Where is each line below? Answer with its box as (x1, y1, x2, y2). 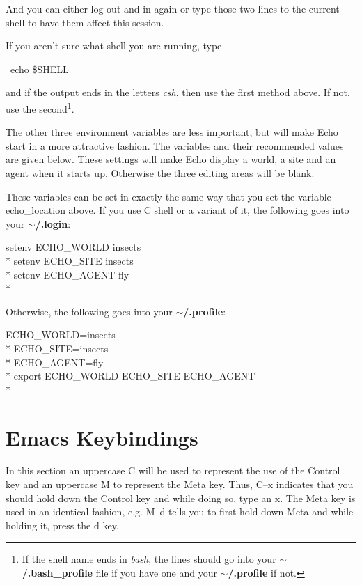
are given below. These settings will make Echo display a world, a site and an (6, 152, 336, 166)
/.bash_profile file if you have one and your (22, 565, 217, 579)
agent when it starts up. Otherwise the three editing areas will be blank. (6, 166, 315, 180)
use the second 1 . (6, 99, 74, 116)
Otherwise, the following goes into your (6, 304, 173, 318)
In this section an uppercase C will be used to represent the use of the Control (6, 463, 340, 478)
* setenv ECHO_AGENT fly (6, 267, 129, 281)
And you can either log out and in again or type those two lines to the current (6, 1, 340, 15)
